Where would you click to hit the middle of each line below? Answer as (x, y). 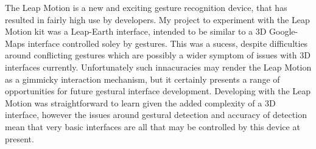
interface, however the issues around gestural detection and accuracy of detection (156, 115)
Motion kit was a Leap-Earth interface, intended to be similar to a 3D (136, 31)
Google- (284, 31)
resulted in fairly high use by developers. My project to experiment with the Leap (157, 19)
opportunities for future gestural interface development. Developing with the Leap (158, 91)
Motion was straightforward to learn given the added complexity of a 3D (140, 102)
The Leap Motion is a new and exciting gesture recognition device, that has (146, 7)
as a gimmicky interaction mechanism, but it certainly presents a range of (142, 79)
